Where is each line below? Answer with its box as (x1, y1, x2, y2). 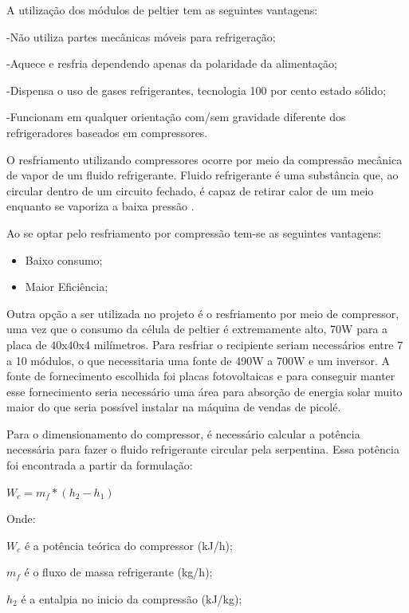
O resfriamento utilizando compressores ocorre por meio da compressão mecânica (6, 151, 403, 167)
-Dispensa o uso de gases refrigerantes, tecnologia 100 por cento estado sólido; (6, 81, 387, 98)
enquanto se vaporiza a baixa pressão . (6, 198, 195, 214)
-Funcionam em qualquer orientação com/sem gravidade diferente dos (6, 108, 346, 125)
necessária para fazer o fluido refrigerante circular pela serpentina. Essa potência (6, 441, 399, 458)
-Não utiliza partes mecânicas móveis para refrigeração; (6, 28, 276, 45)
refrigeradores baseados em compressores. (6, 124, 208, 140)
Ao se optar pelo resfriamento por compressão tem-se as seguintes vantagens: (6, 224, 382, 241)
